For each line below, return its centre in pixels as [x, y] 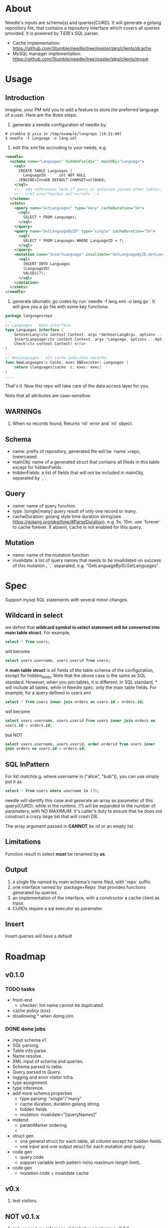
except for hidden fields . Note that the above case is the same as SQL [75, 676]
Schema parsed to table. [38, 1066]
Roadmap [25, 956]
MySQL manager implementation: [47, 54]
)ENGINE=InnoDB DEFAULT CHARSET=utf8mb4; [62, 180]
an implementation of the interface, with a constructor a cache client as [86, 898]
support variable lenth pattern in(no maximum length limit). [80, 1162]
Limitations [23, 842]
